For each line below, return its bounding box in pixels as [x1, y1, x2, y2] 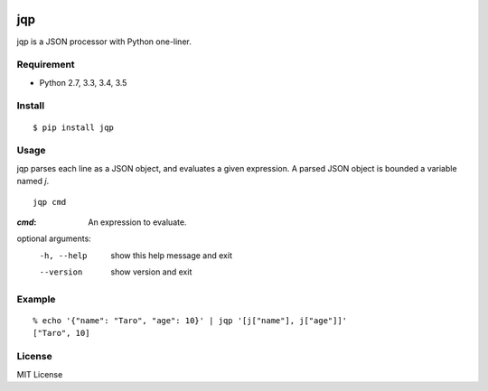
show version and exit [110, 266, 192, 277]
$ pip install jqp [33, 122, 115, 133]
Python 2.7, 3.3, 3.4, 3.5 [39, 77, 127, 88]
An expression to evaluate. [88, 217, 187, 228]
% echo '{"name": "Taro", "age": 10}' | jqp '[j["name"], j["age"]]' [33, 316, 348, 326]
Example [16, 293, 56, 305]
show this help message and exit [110, 249, 232, 261]
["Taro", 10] [33, 328, 90, 339]
